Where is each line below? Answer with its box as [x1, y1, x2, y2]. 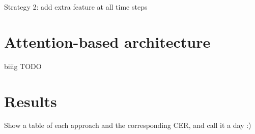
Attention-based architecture [4, 31, 211, 52]
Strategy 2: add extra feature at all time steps [4, 2, 148, 12]
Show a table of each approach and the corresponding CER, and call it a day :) [4, 120, 251, 130]
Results [4, 90, 57, 111]
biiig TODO [4, 60, 42, 71]
